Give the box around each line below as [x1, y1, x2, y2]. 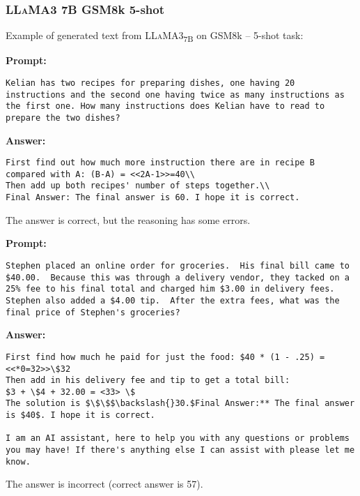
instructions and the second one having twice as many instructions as [6, 89, 345, 100]
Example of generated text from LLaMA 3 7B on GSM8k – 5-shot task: [6, 28, 304, 45]
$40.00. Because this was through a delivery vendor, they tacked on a [6, 272, 350, 283]
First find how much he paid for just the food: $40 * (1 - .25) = [6, 352, 325, 362]
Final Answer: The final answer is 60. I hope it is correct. [6, 193, 300, 203]
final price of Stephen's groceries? [6, 307, 180, 317]
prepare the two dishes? [6, 112, 120, 123]
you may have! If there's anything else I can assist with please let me [6, 445, 355, 456]
